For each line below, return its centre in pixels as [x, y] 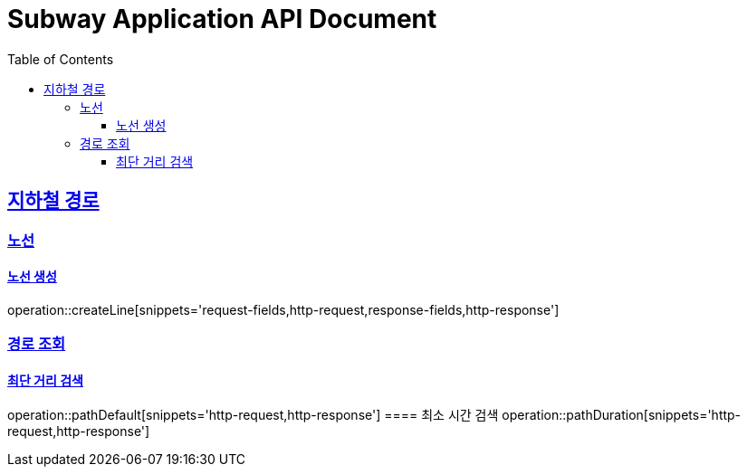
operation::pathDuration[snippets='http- [622, 415]
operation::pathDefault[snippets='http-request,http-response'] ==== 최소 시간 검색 [253, 415]
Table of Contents [61, 59]
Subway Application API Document [222, 19]
